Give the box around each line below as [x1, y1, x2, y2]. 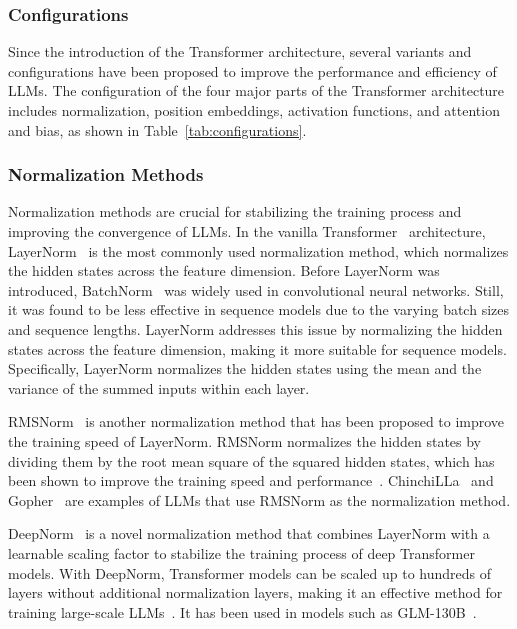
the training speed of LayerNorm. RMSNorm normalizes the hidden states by [8, 430, 482, 451]
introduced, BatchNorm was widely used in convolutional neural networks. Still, [8, 279, 504, 300]
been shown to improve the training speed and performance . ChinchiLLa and [8, 470, 494, 491]
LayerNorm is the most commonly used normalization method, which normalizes [8, 240, 509, 261]
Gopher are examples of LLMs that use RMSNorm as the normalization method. [8, 489, 511, 510]
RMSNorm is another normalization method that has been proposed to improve [8, 411, 505, 432]
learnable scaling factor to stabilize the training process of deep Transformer [8, 542, 475, 563]
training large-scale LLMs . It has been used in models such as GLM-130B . [8, 601, 477, 622]
